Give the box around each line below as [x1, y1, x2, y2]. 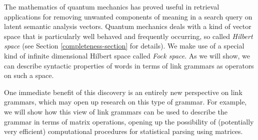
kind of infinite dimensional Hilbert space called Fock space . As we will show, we [4, 50, 250, 60]
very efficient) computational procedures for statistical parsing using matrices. [4, 126, 243, 136]
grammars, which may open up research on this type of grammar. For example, [4, 96, 247, 107]
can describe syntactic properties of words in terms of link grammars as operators [4, 60, 254, 70]
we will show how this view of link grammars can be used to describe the [4, 106, 227, 116]
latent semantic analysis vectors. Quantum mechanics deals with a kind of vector [4, 21, 251, 31]
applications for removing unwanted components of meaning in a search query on [4, 11, 252, 21]
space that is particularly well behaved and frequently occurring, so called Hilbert [4, 30, 253, 41]
